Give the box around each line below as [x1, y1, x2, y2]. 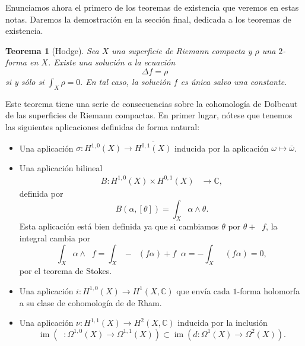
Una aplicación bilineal [19, 161, 103, 174]
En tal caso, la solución [85, 75, 171, 87]
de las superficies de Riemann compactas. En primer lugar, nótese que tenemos [5, 109, 293, 121]
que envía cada [176, 284, 230, 297]
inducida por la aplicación [174, 141, 269, 154]
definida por [19, 187, 63, 199]
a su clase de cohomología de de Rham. [19, 296, 162, 309]
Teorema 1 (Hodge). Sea [5, 44, 99, 56]
